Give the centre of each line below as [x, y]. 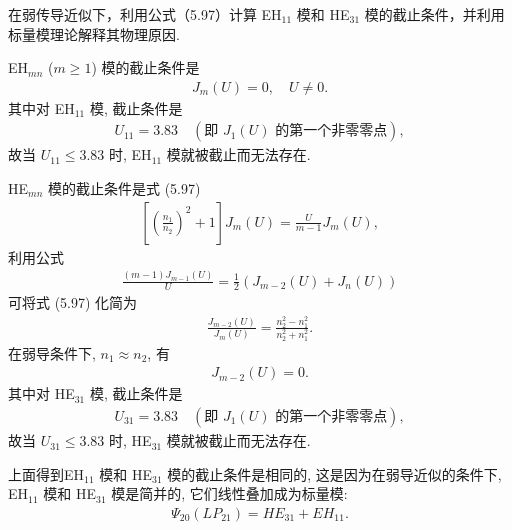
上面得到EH [46, 473]
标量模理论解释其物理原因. [94, 33]
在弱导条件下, [52, 352]
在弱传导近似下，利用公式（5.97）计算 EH [145, 14]
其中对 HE [41, 393]
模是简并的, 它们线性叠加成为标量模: [229, 493]
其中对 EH [41, 107]
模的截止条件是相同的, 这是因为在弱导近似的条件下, [334, 473]
